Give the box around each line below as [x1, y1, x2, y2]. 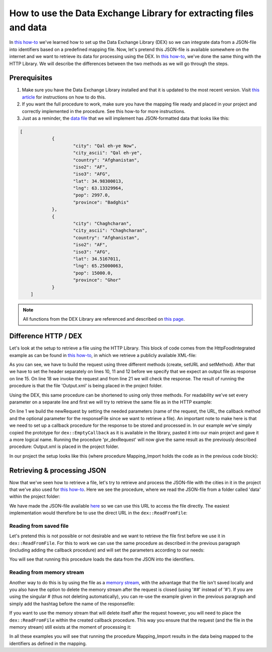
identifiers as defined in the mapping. [9, 640, 87, 646]
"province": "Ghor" [73, 277, 121, 283]
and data [9, 22, 47, 33]
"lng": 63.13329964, [73, 185, 124, 191]
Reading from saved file [9, 522, 69, 529]
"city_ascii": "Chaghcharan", [73, 228, 148, 233]
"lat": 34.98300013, [73, 178, 124, 184]
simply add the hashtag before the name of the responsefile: [9, 600, 135, 607]
